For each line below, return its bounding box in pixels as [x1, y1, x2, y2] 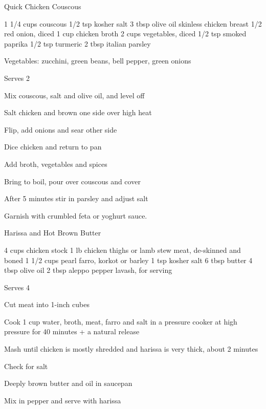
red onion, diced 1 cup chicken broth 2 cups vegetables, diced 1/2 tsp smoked [4, 28, 247, 39]
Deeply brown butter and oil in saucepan [4, 378, 132, 389]
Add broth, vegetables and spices [4, 158, 107, 169]
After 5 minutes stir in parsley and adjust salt [4, 193, 148, 204]
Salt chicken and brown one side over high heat [4, 107, 152, 118]
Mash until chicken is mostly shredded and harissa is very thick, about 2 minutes [4, 343, 258, 354]
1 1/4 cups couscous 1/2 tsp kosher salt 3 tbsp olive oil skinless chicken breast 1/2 [4, 18, 262, 29]
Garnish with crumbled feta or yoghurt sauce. [4, 210, 147, 221]
